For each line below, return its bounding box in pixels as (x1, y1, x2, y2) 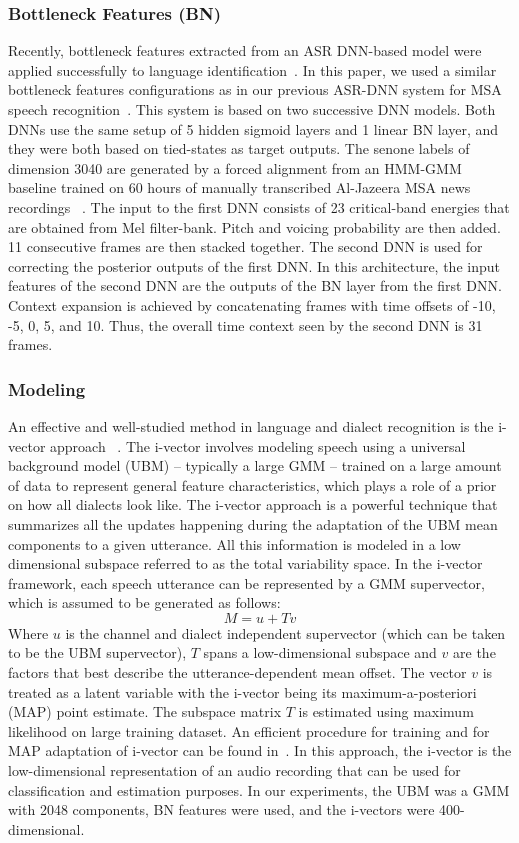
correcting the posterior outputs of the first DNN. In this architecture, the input (8, 255, 500, 276)
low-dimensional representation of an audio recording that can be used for (8, 760, 461, 781)
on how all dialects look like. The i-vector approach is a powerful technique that (8, 494, 498, 515)
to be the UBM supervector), (8, 642, 187, 663)
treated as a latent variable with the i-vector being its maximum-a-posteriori (8, 681, 477, 702)
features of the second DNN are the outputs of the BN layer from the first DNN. (8, 275, 502, 296)
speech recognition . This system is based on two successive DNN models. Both (8, 99, 496, 119)
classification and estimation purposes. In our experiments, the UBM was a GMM (8, 779, 510, 800)
